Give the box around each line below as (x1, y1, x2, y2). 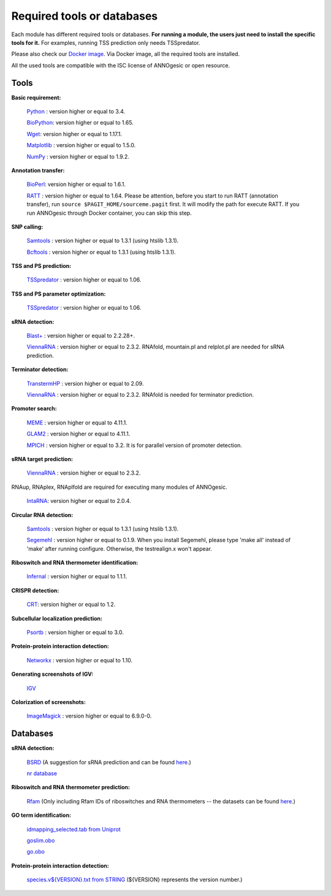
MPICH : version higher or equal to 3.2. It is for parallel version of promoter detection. (26, 442, 242, 449)
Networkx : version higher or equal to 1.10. (26, 656, 133, 664)
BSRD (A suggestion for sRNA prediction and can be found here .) (26, 758, 191, 766)
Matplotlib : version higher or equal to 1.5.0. (26, 142, 136, 149)
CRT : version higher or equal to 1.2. (26, 601, 116, 608)
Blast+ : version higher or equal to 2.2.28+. (26, 332, 135, 340)
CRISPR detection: (11, 586, 59, 594)
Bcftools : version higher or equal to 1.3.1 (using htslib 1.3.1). (26, 248, 176, 256)
